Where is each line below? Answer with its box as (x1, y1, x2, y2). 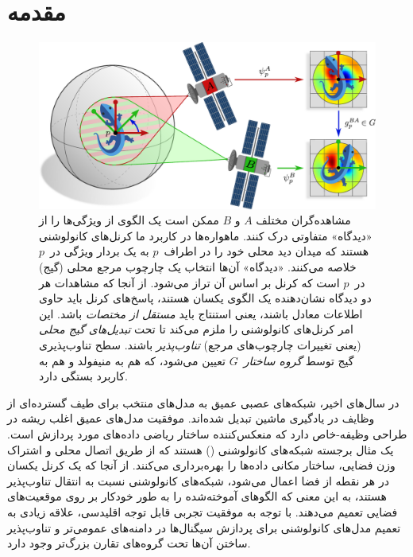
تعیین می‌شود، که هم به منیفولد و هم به (39, 352, 226, 368)
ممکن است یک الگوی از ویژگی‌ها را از (39, 212, 219, 228)
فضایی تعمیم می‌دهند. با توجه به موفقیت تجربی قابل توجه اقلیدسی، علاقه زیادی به (7, 503, 398, 520)
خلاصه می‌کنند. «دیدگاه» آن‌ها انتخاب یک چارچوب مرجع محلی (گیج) (39, 259, 357, 275)
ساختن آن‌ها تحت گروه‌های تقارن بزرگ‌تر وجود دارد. (7, 535, 251, 551)
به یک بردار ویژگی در (50, 243, 149, 259)
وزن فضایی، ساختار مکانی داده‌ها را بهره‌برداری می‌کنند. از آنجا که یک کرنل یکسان (7, 457, 396, 473)
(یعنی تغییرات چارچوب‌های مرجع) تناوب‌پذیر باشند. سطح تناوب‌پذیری (39, 336, 361, 353)
